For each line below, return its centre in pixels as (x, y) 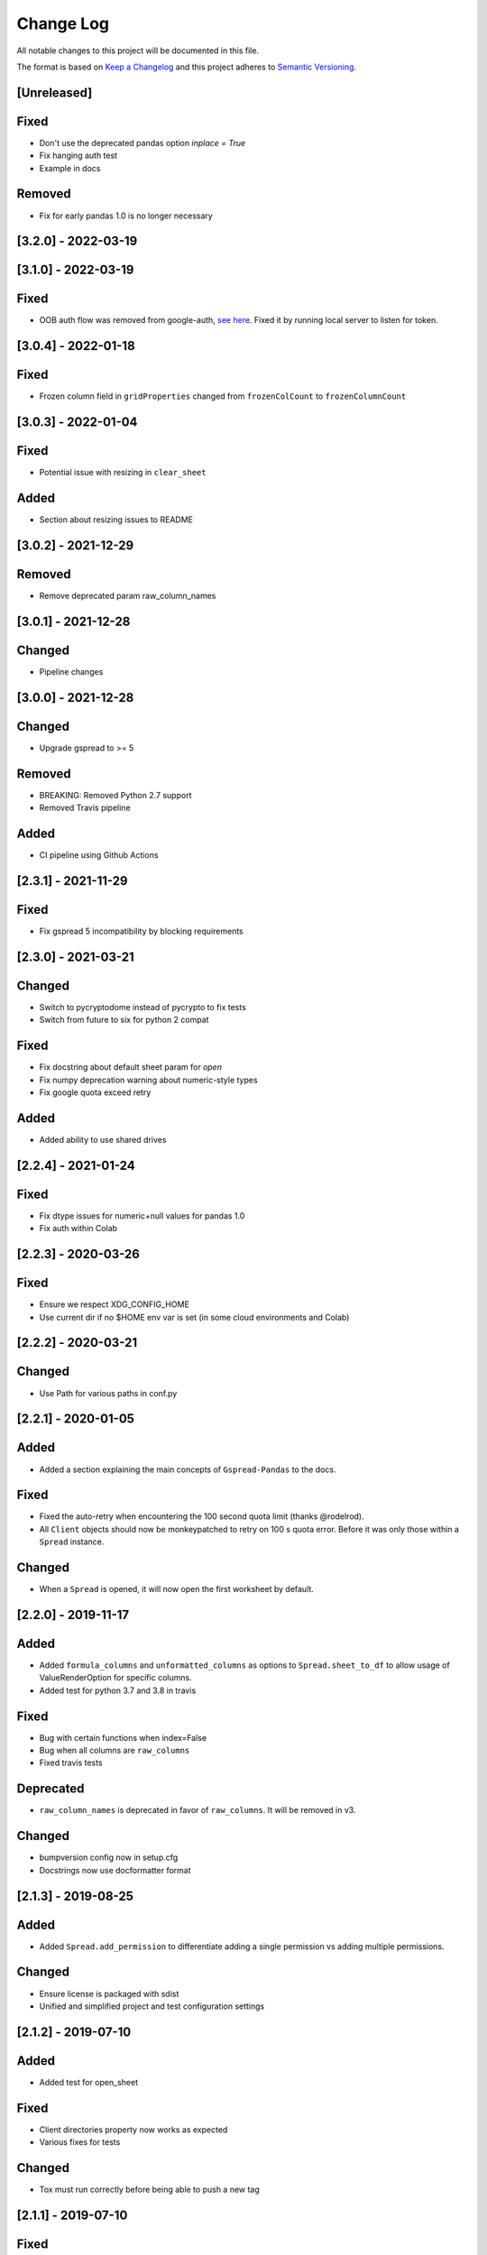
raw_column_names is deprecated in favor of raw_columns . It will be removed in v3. (198, 1810)
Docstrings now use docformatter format (115, 1870)
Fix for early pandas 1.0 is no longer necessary (126, 216)
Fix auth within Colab (78, 1229)
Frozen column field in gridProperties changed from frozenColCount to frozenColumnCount (223, 396)
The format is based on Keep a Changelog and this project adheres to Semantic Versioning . (186, 67)
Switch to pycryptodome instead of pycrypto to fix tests (143, 1008)
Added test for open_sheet (89, 2082)
